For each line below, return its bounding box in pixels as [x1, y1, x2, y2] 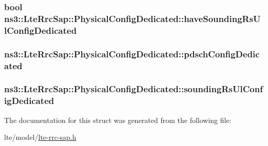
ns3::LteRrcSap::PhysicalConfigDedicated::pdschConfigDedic [4, 47, 260, 60]
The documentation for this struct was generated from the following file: [4, 114, 232, 125]
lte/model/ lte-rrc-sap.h [4, 132, 76, 142]
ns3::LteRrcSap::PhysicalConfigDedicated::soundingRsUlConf [4, 82, 263, 95]
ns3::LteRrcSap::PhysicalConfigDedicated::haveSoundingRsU [4, 12, 261, 25]
